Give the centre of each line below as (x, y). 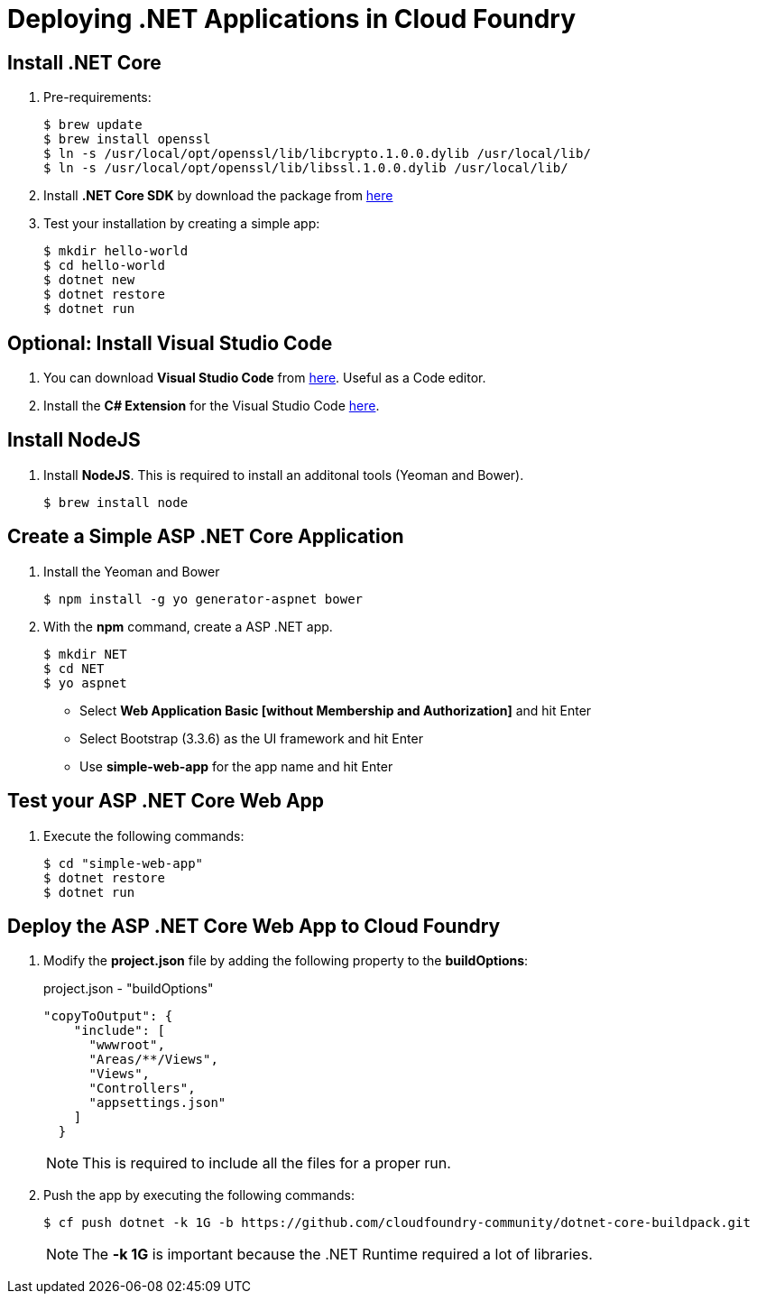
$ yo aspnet (85, 683)
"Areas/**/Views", (153, 1060)
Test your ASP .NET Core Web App (166, 801)
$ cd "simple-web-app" (124, 863)
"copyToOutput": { (108, 1016)
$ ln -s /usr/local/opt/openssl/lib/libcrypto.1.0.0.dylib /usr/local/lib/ (317, 154)
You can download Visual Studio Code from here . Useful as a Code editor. (265, 378)
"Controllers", (142, 1089)
